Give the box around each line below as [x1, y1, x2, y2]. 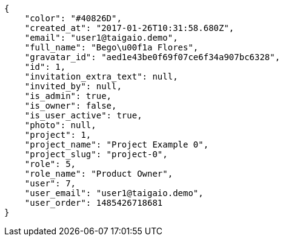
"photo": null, [24, 120, 96, 130]
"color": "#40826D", [24, 13, 122, 23]
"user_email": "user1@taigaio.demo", [24, 188, 204, 198]
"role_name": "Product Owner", [24, 169, 173, 178]
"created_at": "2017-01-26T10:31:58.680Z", [24, 23, 235, 33]
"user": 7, [24, 178, 76, 188]
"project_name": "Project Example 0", [24, 140, 209, 149]
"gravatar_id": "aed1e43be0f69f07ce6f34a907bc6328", [24, 52, 281, 62]
